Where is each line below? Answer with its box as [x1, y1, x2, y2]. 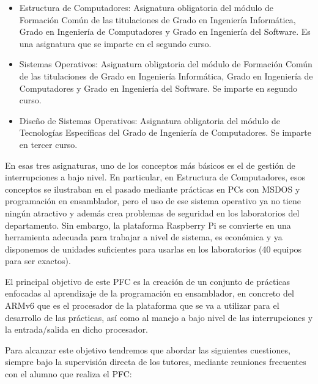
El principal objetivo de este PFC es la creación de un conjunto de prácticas [5, 275, 290, 287]
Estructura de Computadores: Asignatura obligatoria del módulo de [19, 1, 274, 13]
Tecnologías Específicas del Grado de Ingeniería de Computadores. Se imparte [19, 126, 311, 139]
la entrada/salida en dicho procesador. [5, 323, 149, 336]
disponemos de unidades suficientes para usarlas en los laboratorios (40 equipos [5, 242, 302, 255]
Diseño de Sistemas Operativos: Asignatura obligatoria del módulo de [19, 114, 280, 127]
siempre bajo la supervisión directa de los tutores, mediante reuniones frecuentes [5, 355, 306, 368]
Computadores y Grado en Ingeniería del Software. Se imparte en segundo [19, 81, 298, 94]
